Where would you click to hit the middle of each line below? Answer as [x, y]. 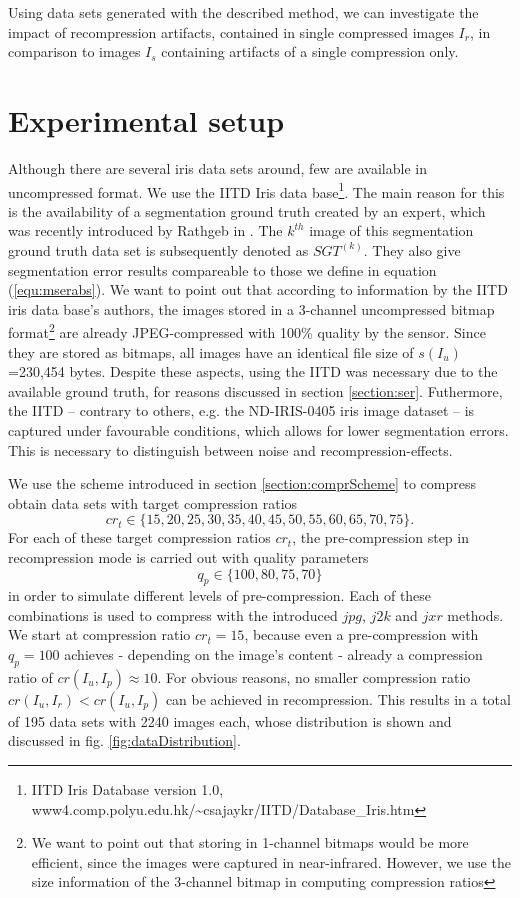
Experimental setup [146, 119]
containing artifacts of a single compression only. [310, 51]
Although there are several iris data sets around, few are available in [217, 167]
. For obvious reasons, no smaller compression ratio [314, 676]
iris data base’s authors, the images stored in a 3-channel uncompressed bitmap [251, 308]
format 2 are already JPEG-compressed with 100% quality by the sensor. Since [247, 330]
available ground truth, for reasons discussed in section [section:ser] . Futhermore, [255, 390]
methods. [475, 614]
